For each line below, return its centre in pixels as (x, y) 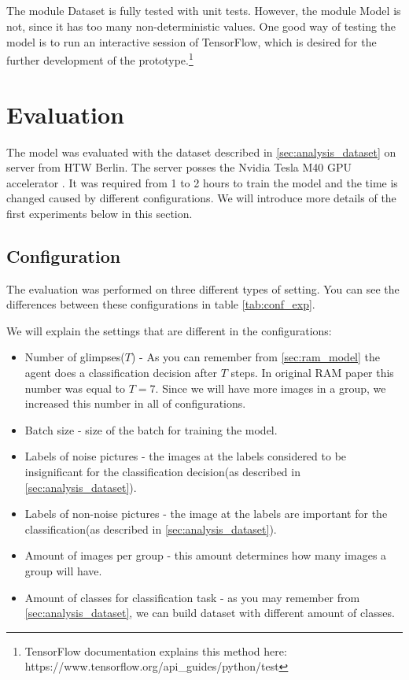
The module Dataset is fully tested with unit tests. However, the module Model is (204, 11)
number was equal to (75, 388)
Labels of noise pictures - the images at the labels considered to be (186, 456)
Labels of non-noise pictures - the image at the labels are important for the (206, 514)
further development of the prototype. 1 (100, 59)
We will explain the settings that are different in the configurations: (169, 330)
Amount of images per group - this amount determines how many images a (206, 555)
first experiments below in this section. (99, 213)
